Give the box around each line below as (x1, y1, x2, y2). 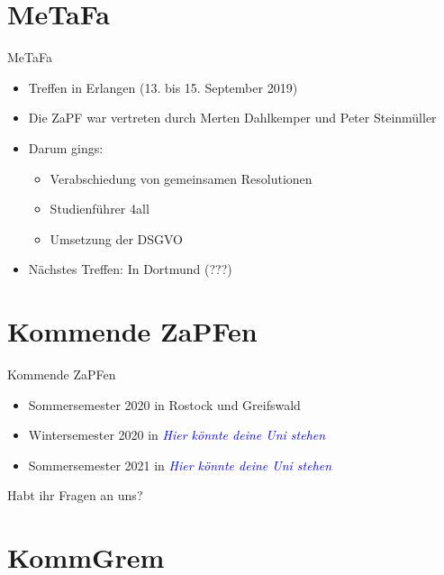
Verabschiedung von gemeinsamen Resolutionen (50, 169, 313, 187)
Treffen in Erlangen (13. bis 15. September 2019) (28, 78, 298, 96)
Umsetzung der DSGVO (50, 229, 183, 248)
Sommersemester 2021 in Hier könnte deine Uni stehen (28, 455, 332, 474)
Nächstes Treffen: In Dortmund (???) (28, 260, 232, 278)
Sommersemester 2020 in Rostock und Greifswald (28, 395, 301, 414)
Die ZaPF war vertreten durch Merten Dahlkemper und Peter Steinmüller (28, 108, 437, 127)
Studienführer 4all (50, 199, 150, 218)
